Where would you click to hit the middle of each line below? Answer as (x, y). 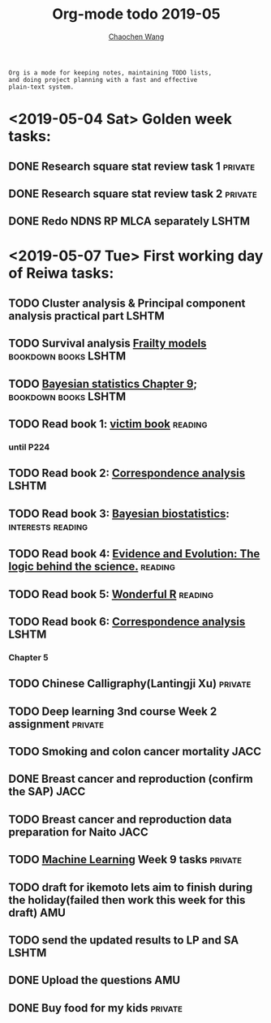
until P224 (29, 447)
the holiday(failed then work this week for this (127, 900)
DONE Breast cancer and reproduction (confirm (131, 779)
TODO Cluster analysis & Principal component (127, 303)
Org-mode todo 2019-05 (136, 14)
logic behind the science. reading (92, 567)
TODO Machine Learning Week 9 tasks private (125, 860)
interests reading (48, 526)
